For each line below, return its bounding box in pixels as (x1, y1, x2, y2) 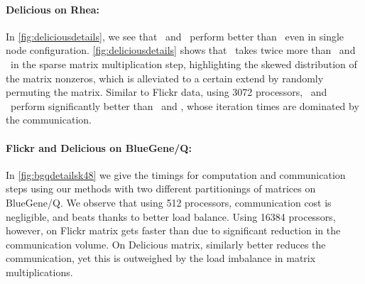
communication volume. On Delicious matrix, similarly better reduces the (6, 236, 326, 251)
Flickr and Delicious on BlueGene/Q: (6, 140, 192, 155)
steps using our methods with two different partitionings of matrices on (6, 181, 316, 196)
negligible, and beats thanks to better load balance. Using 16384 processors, (6, 209, 336, 224)
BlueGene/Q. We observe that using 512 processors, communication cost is (6, 195, 332, 209)
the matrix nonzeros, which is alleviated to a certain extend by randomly (6, 70, 324, 85)
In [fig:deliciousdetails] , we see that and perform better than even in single (6, 28, 344, 43)
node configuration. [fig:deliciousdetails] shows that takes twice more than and (6, 43, 356, 58)
